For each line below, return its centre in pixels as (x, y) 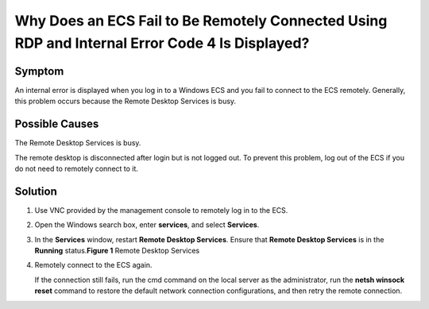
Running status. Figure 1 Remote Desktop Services (117, 251)
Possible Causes (57, 124)
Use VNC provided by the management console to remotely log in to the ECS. (161, 210)
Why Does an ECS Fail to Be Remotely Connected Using (201, 21)
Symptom (39, 71)
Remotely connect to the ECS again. (93, 265)
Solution (36, 191)
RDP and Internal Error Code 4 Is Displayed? (162, 43)
